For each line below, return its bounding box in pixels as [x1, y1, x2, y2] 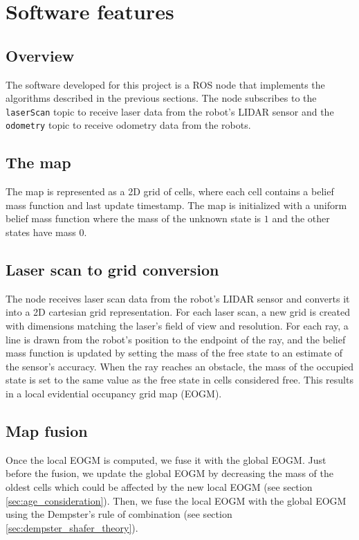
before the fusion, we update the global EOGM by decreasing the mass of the [6, 466, 333, 480]
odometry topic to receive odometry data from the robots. [6, 118, 251, 132]
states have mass [6, 225, 76, 240]
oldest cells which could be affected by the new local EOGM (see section [6, 480, 313, 494]
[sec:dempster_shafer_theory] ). [6, 520, 138, 534]
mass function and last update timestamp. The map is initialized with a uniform [6, 197, 347, 212]
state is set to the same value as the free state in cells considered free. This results [6, 372, 353, 387]
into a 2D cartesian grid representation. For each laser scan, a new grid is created [6, 305, 351, 319]
